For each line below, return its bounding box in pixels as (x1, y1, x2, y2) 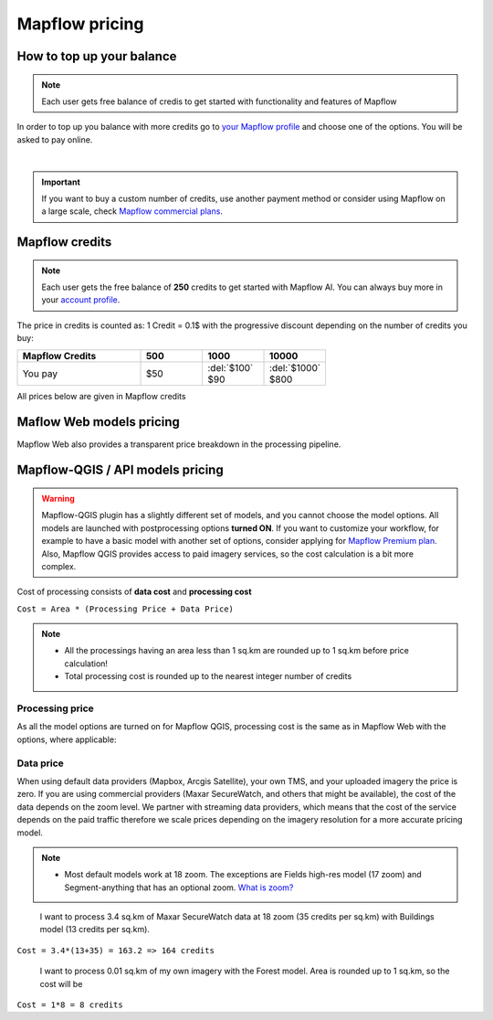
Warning (41, 493, 75, 504)
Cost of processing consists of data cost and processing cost (16, 586, 252, 598)
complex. (41, 560, 77, 571)
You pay (22, 367, 58, 379)
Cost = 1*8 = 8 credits (16, 1000, 123, 1010)
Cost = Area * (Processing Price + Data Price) (16, 603, 235, 614)
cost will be (39, 978, 83, 989)
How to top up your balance (16, 48, 177, 64)
